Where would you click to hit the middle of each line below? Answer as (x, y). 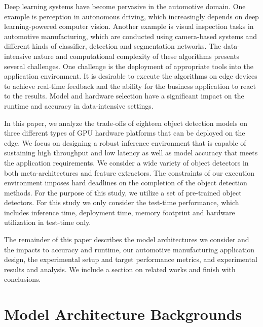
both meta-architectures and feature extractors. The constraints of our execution (129, 172)
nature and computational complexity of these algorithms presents (137, 56)
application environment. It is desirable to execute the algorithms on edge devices (131, 76)
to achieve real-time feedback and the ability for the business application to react (130, 86)
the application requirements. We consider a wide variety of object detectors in (126, 162)
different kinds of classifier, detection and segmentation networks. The (113, 46)
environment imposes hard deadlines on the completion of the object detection (126, 183)
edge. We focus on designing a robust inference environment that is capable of (125, 142)
